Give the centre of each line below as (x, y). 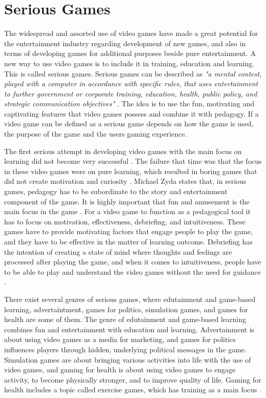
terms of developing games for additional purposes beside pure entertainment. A (130, 53)
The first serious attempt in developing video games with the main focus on (123, 151)
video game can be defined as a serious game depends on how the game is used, (129, 124)
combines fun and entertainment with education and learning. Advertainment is (129, 329)
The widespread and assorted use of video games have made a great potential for (131, 33)
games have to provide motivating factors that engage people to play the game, (128, 231)
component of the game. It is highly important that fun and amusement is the (127, 201)
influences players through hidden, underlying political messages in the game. (126, 349)
